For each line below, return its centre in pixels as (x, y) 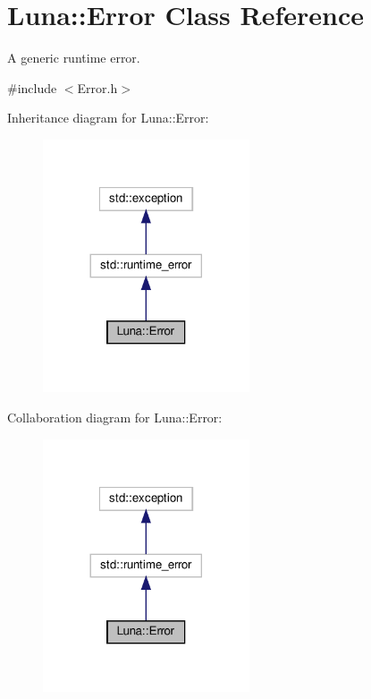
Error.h (97, 87)
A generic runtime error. (74, 58)
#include (32, 87)
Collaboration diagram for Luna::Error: (115, 417)
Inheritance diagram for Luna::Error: (108, 118)
